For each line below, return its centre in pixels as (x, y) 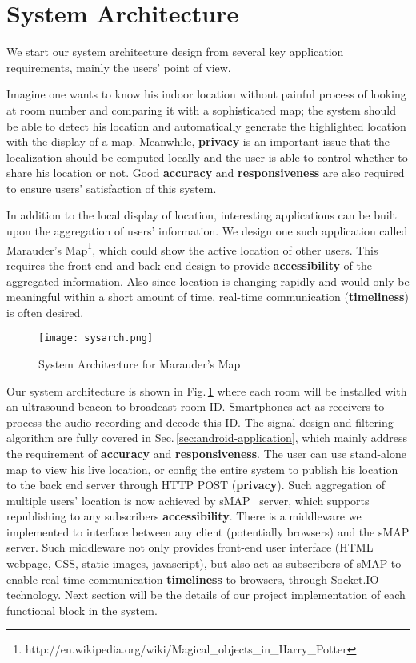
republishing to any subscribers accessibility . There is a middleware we (184, 516)
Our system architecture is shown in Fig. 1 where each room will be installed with (207, 390)
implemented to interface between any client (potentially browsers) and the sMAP (208, 531)
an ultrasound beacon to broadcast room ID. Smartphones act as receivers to (196, 406)
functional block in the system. (82, 610)
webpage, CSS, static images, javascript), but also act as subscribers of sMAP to (204, 563)
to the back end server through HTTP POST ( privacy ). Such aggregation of (196, 485)
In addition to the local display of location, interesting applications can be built (202, 215)
